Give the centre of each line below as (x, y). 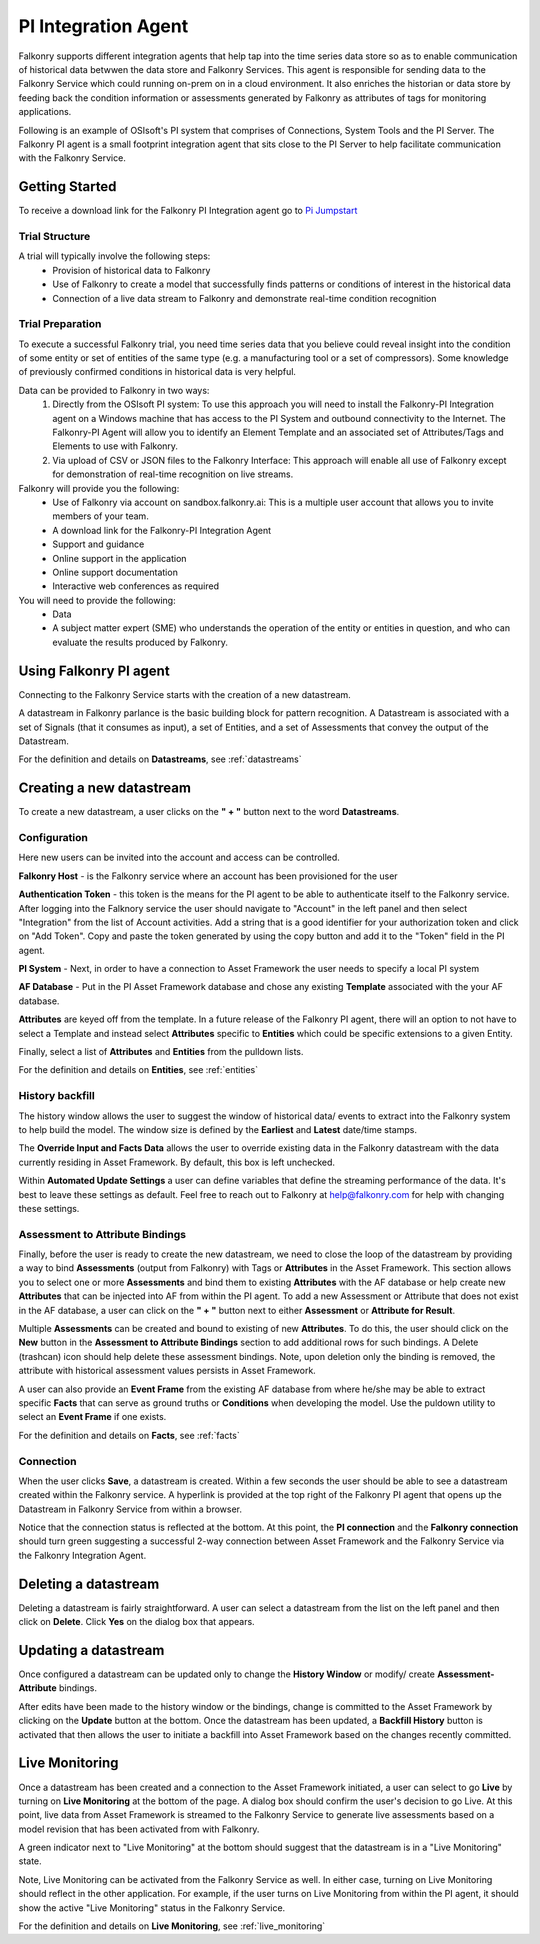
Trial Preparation (60, 324)
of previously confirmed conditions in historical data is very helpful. (157, 372)
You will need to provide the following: (97, 600)
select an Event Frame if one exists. (92, 1417)
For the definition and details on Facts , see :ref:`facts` (129, 1435)
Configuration (53, 837)
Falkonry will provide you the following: (99, 488)
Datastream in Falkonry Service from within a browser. (130, 1509)
